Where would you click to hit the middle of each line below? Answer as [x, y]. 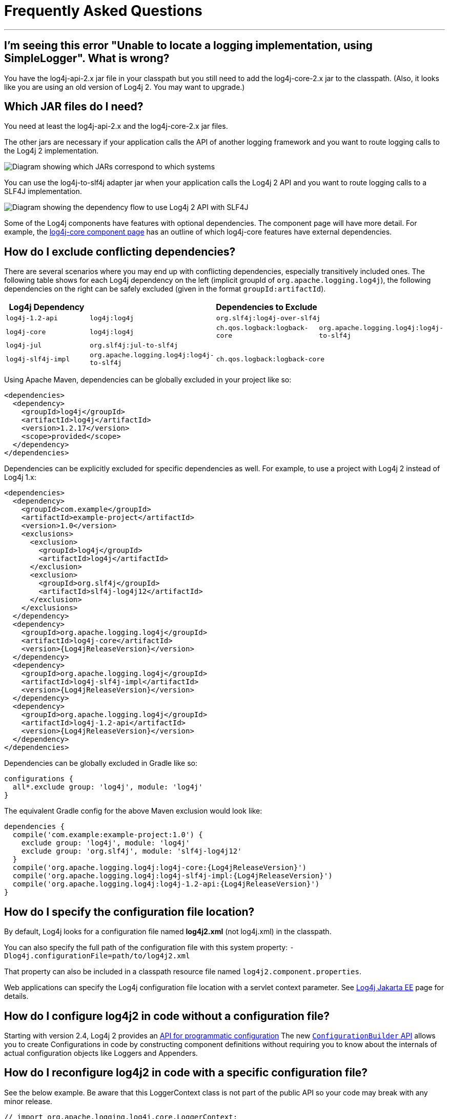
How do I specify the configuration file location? [129, 912]
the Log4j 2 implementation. [52, 151]
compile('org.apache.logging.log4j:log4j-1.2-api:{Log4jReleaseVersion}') [166, 884]
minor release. [28, 1101]
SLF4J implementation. [43, 191]
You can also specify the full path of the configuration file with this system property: [146, 948]
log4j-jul [24, 345]
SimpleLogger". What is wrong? [87, 59]
